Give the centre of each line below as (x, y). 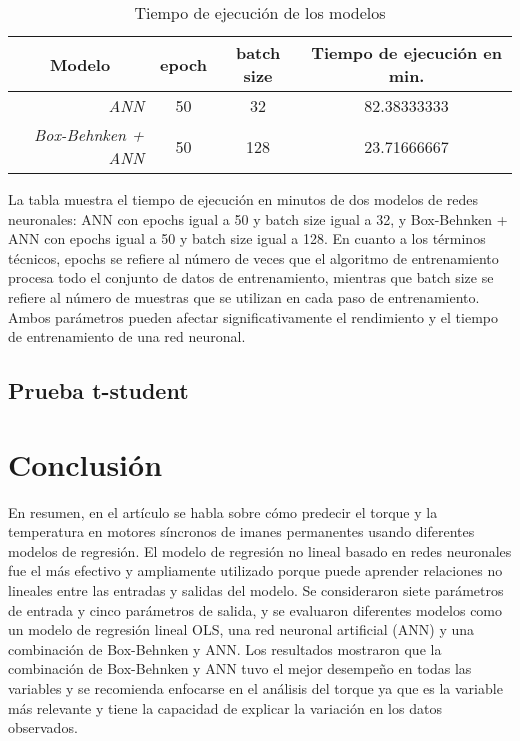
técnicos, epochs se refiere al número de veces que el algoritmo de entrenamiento (253, 257)
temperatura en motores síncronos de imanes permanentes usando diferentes (241, 531)
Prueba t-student (98, 390)
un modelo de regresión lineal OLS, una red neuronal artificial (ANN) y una (241, 629)
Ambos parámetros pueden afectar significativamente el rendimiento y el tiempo (253, 316)
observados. (43, 727)
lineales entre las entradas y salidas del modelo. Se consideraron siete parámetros (256, 590)
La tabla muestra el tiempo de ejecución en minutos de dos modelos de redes (243, 199)
